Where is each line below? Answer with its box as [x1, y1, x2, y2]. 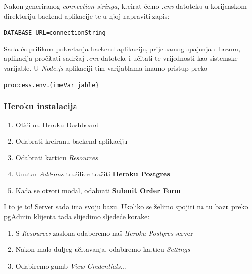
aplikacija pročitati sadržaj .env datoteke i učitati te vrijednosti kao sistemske [4, 53, 238, 63]
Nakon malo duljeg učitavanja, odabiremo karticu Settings [15, 244, 190, 254]
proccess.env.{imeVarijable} [4, 81, 99, 89]
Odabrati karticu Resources [15, 152, 98, 162]
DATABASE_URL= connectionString [4, 29, 106, 37]
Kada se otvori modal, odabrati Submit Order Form [15, 185, 181, 195]
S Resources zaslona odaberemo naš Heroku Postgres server [15, 227, 193, 238]
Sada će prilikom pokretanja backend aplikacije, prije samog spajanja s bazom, [4, 43, 240, 53]
